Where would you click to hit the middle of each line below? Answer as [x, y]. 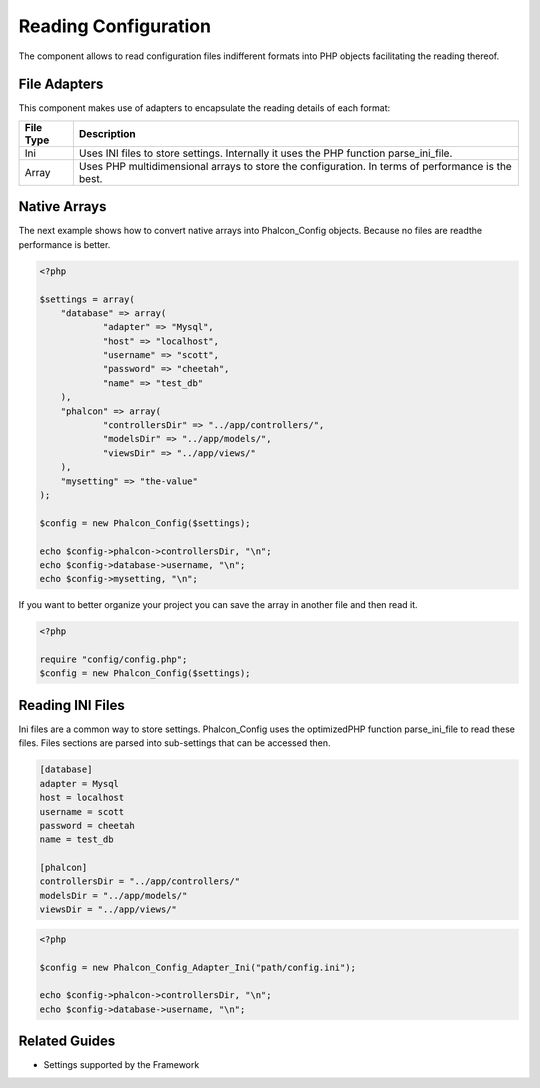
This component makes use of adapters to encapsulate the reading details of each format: [204, 108]
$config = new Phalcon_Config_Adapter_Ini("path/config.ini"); [198, 967]
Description [107, 133]
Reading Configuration [115, 26]
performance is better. [64, 244]
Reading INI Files [71, 705]
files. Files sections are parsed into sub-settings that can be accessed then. [174, 743]
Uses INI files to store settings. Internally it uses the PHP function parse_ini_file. [265, 153]
